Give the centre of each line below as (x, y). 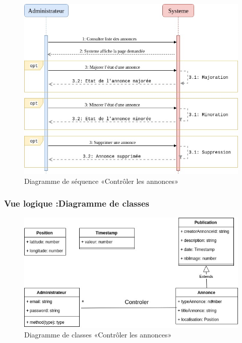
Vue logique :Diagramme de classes (77, 203)
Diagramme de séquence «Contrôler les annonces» (101, 181)
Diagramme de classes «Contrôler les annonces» (98, 335)
